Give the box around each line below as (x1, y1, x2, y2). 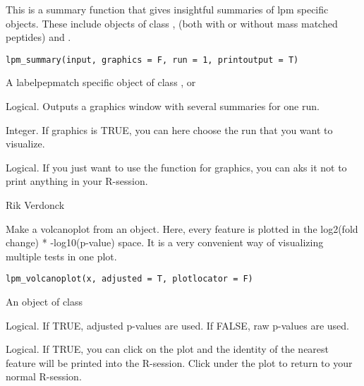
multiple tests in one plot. (6, 248, 117, 263)
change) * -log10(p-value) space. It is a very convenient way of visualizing (6, 235, 324, 250)
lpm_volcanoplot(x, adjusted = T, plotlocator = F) (6, 274, 253, 284)
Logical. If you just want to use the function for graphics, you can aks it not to (6, 159, 347, 174)
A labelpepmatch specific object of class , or (6, 75, 196, 90)
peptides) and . (6, 30, 71, 44)
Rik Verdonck (6, 198, 65, 212)
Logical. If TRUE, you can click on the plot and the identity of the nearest (6, 342, 329, 356)
